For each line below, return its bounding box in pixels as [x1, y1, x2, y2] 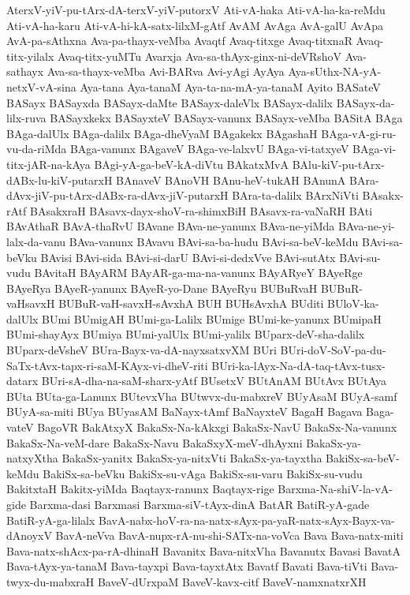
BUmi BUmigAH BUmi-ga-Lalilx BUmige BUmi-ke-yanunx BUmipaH [42, 310, 382, 327]
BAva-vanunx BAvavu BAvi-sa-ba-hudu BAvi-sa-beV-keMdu [69, 233, 359, 249]
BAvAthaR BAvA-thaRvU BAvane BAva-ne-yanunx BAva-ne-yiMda [6, 218, 335, 234]
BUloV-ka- [327, 295, 379, 312]
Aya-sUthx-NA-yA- [288, 63, 382, 80]
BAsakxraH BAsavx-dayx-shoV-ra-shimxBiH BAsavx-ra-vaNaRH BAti [29, 202, 373, 219]
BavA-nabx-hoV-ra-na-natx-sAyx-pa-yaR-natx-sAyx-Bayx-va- [99, 511, 395, 528]
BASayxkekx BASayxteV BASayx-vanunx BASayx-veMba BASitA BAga [50, 110, 403, 126]
